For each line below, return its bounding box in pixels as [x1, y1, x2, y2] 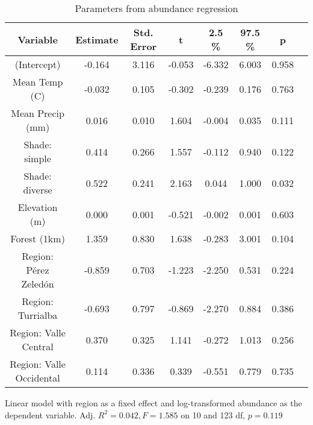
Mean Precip [11, 106, 64, 120]
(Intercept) [14, 57, 61, 71]
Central [22, 339, 54, 353]
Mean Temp [12, 75, 63, 89]
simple [24, 151, 51, 165]
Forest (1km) [10, 231, 65, 245]
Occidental [15, 371, 60, 385]
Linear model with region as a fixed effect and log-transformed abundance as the [5, 397, 302, 409]
